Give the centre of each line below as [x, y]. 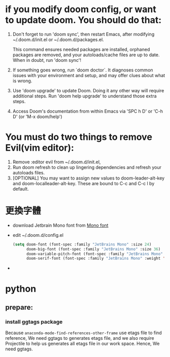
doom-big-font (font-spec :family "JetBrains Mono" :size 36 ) [93, 249]
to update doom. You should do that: [83, 20]
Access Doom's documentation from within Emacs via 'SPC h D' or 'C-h [88, 111]
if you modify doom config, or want [81, 9]
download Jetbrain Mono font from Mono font [60, 225]
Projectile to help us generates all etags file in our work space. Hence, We [82, 344]
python [21, 289]
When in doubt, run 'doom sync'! [47, 60]
